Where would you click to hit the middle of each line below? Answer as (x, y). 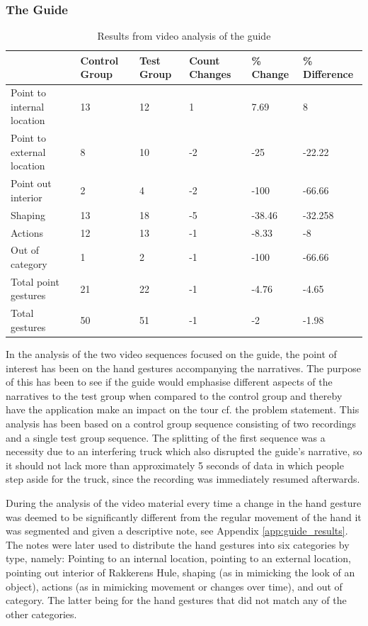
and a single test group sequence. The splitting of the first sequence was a (166, 437)
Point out (31, 183)
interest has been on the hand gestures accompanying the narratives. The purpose (183, 368)
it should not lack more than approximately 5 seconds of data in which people (175, 465)
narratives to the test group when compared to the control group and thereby (174, 395)
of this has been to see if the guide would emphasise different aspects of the (169, 382)
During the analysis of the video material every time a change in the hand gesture (184, 502)
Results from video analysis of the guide (184, 36)
